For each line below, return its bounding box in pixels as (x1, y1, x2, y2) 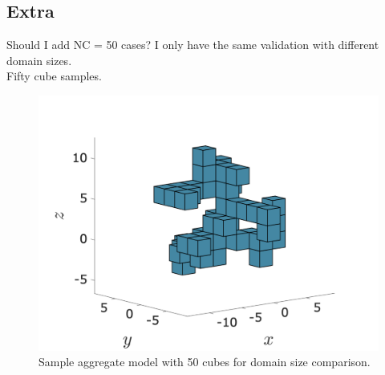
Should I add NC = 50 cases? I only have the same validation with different (6, 36, 379, 53)
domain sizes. (6, 51, 72, 68)
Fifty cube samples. (6, 67, 102, 84)
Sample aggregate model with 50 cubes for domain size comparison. (38, 353, 371, 370)
